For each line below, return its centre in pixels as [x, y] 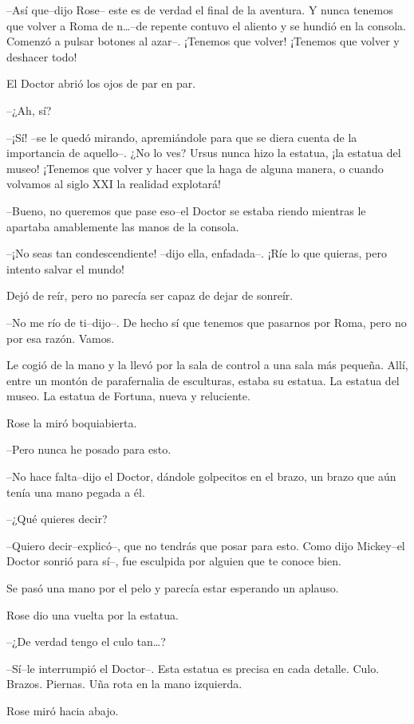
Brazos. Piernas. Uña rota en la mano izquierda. [124, 684]
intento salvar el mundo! [65, 268]
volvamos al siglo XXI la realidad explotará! [114, 184]
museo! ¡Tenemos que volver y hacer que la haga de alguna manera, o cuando [195, 168]
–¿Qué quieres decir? [57, 519]
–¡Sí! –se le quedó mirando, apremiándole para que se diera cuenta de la [182, 137]
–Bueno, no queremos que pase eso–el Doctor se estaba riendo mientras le [186, 210]
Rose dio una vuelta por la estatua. [93, 614]
